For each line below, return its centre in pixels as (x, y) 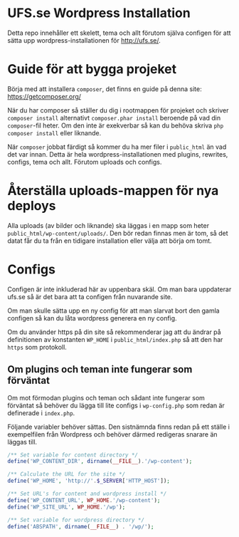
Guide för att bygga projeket (92, 69)
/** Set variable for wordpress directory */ (76, 520)
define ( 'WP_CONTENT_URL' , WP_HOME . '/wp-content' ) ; (84, 500)
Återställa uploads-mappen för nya (113, 191)
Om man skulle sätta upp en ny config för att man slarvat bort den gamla (113, 311)
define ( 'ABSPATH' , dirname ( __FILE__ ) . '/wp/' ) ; (81, 526)
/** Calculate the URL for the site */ (67, 474)
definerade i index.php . (41, 413)
